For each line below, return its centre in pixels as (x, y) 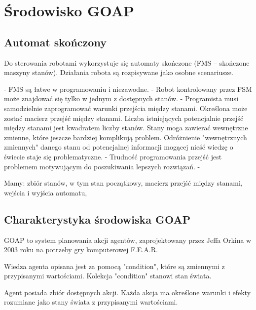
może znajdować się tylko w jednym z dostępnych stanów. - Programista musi (121, 98)
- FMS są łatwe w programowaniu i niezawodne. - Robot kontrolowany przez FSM (128, 89)
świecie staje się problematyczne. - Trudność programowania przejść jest (113, 156)
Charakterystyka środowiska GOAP (97, 219)
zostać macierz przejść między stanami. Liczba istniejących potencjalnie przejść (124, 118)
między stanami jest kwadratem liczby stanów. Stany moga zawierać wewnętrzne (126, 128)
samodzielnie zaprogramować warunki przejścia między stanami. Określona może (126, 108)
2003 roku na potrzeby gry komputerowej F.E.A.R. (81, 250)
